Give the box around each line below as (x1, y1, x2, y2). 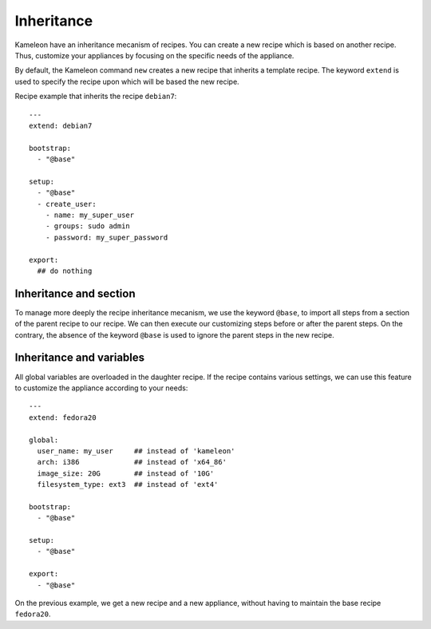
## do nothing (37, 266, 93, 275)
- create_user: (37, 200, 97, 208)
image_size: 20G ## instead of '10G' (37, 469, 215, 478)
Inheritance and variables (14, 351, 145, 365)
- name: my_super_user (45, 211, 135, 220)
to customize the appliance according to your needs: (14, 383, 188, 393)
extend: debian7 (29, 121, 93, 130)
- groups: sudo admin (45, 222, 131, 231)
